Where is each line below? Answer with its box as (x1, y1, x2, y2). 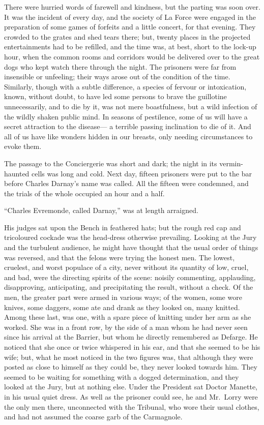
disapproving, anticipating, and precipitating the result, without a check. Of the (4, 282, 253, 292)
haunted (4, 168, 30, 178)
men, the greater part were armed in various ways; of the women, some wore (4, 292, 242, 302)
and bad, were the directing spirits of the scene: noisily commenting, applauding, (4, 271, 256, 282)
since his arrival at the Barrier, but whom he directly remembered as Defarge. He (4, 331, 258, 342)
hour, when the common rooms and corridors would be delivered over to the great (4, 51, 260, 62)
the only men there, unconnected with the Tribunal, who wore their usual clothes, (4, 401, 259, 412)
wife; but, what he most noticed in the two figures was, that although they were (4, 351, 253, 362)
